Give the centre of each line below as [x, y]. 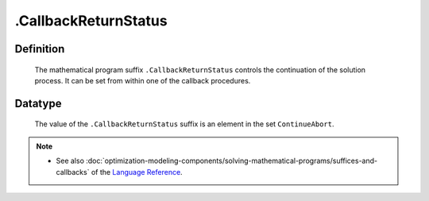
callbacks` [73, 172]
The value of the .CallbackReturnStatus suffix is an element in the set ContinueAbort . [184, 124]
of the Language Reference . [137, 172]
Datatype [38, 103]
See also [70, 161]
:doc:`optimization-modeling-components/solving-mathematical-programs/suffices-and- [232, 161]
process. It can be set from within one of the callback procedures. [143, 80]
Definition [40, 49]
